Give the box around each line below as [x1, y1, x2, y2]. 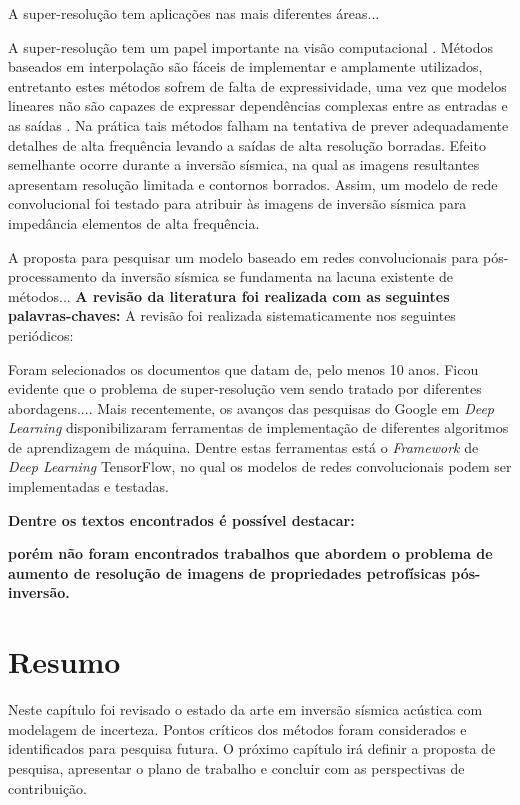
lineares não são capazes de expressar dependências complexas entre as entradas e [8, 95, 508, 116]
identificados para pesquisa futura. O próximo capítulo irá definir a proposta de [8, 738, 496, 759]
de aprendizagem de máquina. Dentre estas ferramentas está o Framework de [8, 436, 479, 457]
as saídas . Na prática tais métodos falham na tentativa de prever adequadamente [8, 114, 509, 135]
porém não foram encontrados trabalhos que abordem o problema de [8, 543, 493, 564]
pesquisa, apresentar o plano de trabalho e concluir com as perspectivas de [8, 757, 465, 778]
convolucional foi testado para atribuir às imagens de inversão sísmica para [8, 193, 467, 214]
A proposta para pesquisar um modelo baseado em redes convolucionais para [8, 246, 479, 267]
